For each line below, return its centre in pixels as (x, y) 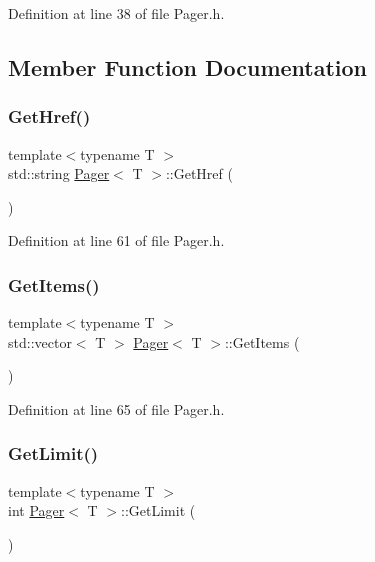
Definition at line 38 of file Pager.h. (116, 13)
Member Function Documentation (188, 66)
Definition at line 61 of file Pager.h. (116, 240)
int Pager (36, 510)
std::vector (40, 341)
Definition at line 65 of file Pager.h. (116, 408)
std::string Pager (59, 173)
